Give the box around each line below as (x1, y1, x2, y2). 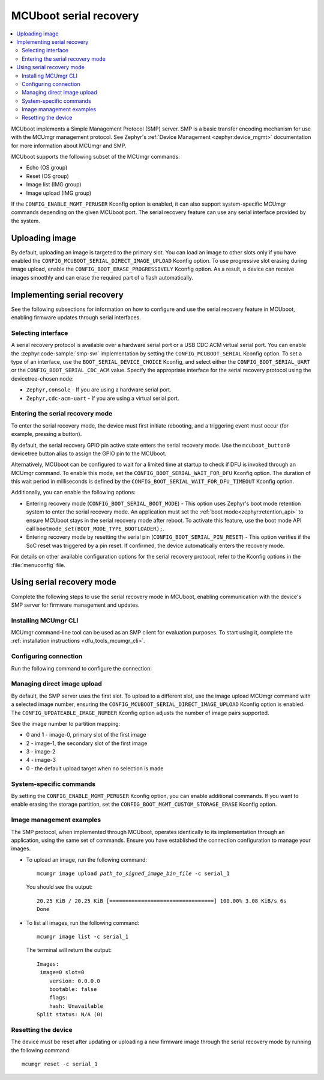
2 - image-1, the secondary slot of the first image (26, 740, 148, 747)
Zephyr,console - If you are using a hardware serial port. (26, 386, 172, 393)
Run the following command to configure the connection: (11, 664, 152, 672)
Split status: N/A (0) (37, 1011, 104, 1018)
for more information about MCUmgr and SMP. (11, 142, 127, 149)
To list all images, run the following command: (26, 919, 140, 926)
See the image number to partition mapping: (11, 720, 121, 727)
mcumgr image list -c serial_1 (37, 933, 129, 940)
